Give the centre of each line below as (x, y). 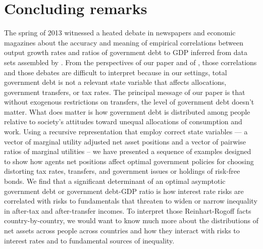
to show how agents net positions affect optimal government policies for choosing (129, 161)
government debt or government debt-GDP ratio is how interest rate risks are (124, 191)
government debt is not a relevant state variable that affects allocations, (115, 82)
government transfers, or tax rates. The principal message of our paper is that (125, 92)
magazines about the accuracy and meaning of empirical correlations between (124, 42)
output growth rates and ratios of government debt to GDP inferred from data (126, 52)
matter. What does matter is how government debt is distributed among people (127, 111)
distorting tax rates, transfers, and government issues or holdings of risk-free (122, 171)
